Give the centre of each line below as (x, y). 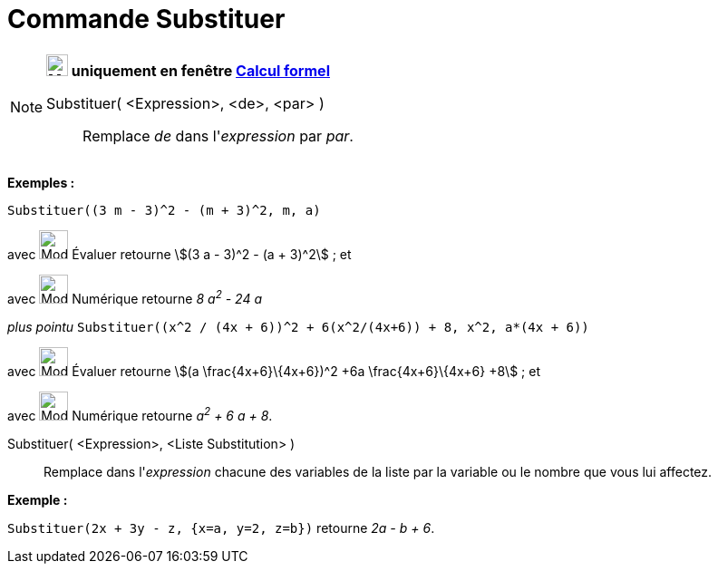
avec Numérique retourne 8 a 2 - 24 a (135, 297)
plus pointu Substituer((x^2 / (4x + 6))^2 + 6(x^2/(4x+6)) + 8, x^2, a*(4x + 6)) (298, 326)
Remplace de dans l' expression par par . (218, 135)
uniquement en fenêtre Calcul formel (200, 70)
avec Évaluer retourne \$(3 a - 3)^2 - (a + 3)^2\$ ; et (179, 254)
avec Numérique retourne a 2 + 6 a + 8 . (140, 414)
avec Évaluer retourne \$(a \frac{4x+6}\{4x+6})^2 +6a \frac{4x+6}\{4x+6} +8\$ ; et (274, 371)
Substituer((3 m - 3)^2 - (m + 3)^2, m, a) (164, 210)
